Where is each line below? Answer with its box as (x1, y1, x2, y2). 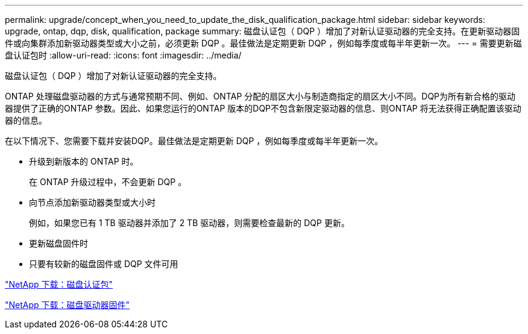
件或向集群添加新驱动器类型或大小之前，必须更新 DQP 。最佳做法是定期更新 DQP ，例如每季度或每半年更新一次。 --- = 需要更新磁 (5, 38, 522, 48)
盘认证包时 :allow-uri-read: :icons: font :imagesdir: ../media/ (5, 50, 242, 60)
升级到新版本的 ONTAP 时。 (29, 156, 139, 166)
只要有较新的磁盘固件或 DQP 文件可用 (29, 259, 178, 269)
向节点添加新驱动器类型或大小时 (29, 197, 156, 207)
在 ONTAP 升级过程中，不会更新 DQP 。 (29, 177, 187, 187)
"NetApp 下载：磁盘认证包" (5, 279, 113, 289)
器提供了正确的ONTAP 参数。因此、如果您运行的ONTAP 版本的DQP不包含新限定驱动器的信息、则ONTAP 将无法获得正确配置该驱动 (5, 103, 521, 113)
